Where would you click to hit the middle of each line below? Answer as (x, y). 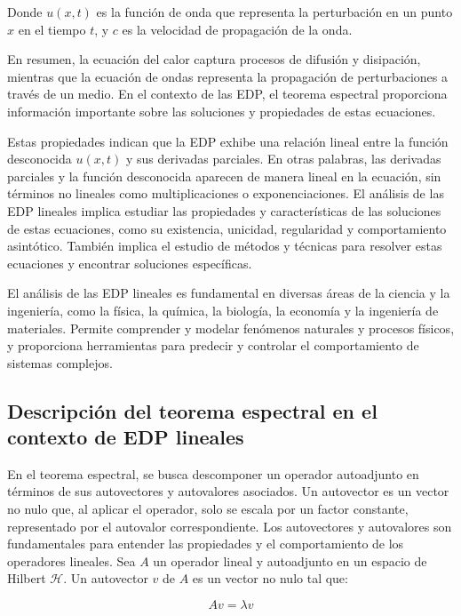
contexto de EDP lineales (126, 437)
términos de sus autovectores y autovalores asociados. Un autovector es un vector (228, 491)
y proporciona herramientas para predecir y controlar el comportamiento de (213, 345)
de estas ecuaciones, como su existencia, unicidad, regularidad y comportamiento (227, 228)
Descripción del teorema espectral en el (192, 410)
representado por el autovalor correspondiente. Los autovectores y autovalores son (230, 526)
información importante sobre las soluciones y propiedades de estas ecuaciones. (222, 111)
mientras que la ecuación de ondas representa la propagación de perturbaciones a (227, 76)
